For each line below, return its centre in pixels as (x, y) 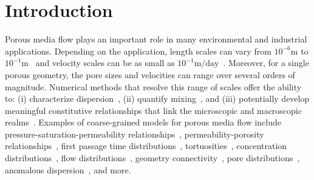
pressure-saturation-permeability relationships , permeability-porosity (135, 134)
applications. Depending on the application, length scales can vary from (138, 51)
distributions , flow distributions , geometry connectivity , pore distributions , (152, 158)
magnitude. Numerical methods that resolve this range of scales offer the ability (153, 86)
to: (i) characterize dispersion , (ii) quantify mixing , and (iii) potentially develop (157, 98)
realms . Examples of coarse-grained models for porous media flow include (143, 122)
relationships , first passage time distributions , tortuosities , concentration (146, 146)
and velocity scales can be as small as (105, 63)
